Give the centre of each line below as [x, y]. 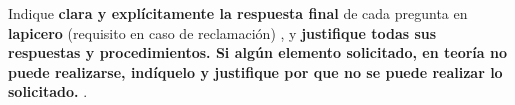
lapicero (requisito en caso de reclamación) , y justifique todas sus [222, 32]
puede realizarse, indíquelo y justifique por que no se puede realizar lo [255, 71]
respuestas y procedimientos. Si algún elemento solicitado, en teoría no [258, 52]
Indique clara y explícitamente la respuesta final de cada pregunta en [238, 13]
